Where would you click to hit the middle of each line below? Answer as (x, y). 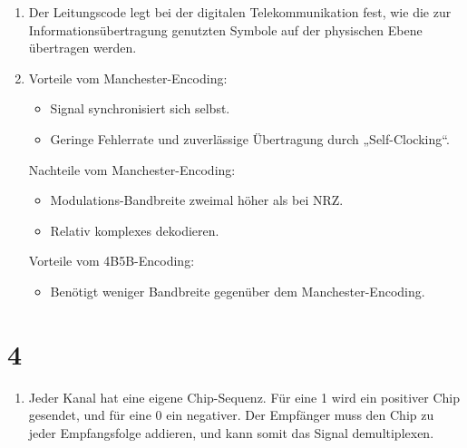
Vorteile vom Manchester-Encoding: (128, 78)
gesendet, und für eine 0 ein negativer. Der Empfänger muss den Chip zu (231, 415)
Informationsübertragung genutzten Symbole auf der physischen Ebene (225, 29)
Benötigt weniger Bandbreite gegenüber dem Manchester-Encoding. (238, 291)
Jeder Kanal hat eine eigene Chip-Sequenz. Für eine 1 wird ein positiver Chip (244, 397)
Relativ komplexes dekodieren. (135, 230)
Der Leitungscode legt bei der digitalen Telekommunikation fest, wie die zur (240, 12)
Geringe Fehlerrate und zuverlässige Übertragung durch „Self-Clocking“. (250, 138)
